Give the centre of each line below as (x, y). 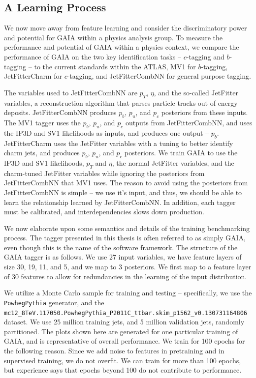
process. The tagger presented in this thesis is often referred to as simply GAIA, (125, 238)
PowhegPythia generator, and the (54, 302)
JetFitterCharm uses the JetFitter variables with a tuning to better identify (119, 143)
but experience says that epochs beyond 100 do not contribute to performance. (123, 370)
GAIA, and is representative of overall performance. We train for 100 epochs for (125, 341)
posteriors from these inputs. (205, 112)
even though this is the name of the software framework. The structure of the (121, 247)
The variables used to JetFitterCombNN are (71, 92)
